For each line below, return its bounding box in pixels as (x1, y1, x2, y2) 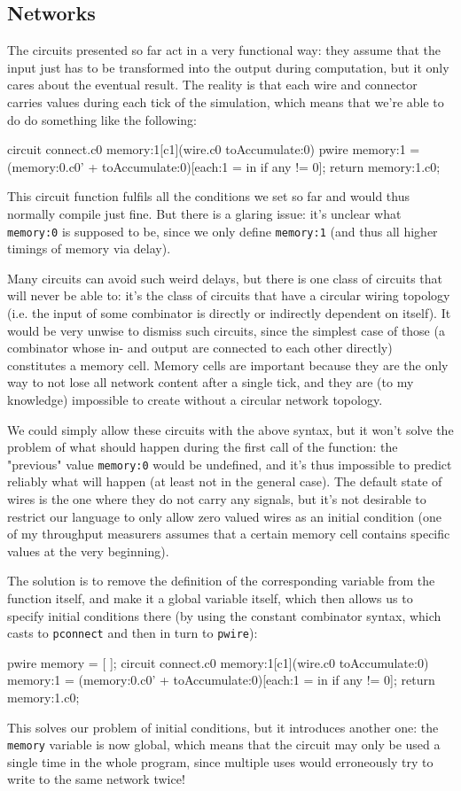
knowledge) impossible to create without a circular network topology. (7, 390, 383, 408)
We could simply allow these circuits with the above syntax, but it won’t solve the (7, 420, 454, 438)
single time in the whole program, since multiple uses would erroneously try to (7, 752, 434, 771)
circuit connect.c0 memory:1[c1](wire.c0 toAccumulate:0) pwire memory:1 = (7, 140, 420, 159)
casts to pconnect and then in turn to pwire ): (7, 624, 258, 642)
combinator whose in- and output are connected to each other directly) (7, 338, 393, 357)
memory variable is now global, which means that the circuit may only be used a (7, 735, 441, 754)
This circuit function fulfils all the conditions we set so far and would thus (7, 187, 410, 206)
